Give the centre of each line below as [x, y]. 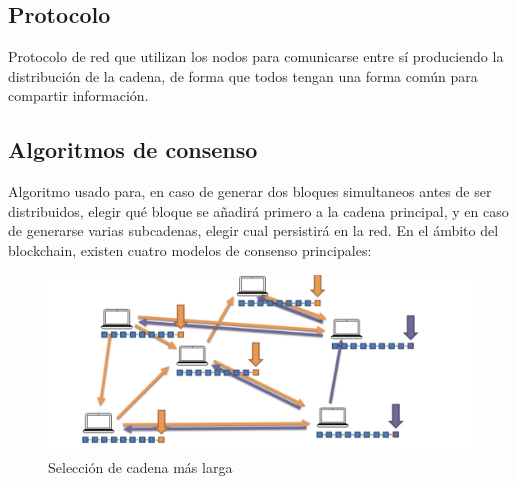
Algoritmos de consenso [133, 149]
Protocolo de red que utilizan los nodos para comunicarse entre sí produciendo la [256, 56]
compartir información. [78, 95]
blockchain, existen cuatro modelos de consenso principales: [190, 249]
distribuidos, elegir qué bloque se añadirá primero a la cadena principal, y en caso [258, 210]
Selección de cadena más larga [140, 467]
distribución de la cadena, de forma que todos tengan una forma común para [243, 75]
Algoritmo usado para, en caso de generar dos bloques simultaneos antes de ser [250, 191]
